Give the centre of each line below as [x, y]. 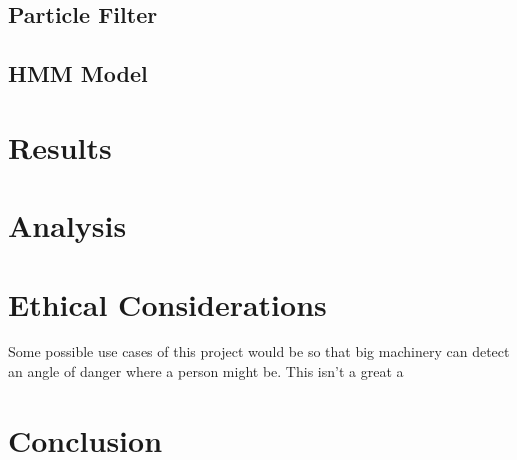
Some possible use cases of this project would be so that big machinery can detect [259, 351]
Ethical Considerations [167, 303]
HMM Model [78, 73]
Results [60, 146]
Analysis [67, 225]
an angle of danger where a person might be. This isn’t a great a [206, 371]
